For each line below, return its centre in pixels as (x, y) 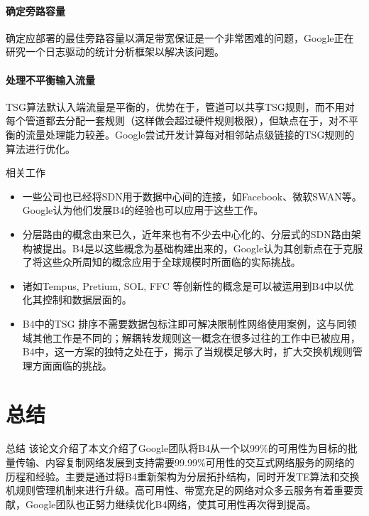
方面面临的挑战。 (72, 365)
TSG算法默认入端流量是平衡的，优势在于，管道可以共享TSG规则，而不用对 (180, 106)
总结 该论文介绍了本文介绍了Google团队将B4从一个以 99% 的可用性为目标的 (177, 448)
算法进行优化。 (40, 148)
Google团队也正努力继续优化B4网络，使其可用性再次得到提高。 (171, 504)
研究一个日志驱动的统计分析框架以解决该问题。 (115, 52)
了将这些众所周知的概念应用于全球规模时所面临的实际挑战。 (161, 262)
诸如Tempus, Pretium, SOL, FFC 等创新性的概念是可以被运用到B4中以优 (188, 285)
